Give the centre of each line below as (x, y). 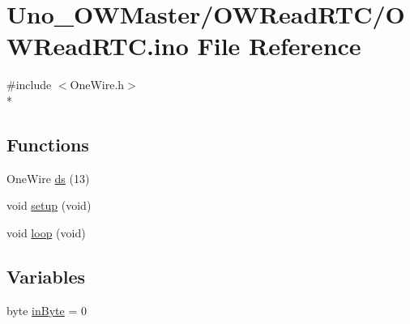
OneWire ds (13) (48, 178)
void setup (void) (49, 205)
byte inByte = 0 (47, 310)
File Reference (279, 46)
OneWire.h (97, 85)
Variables (46, 276)
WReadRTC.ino (98, 46)
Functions (48, 144)
